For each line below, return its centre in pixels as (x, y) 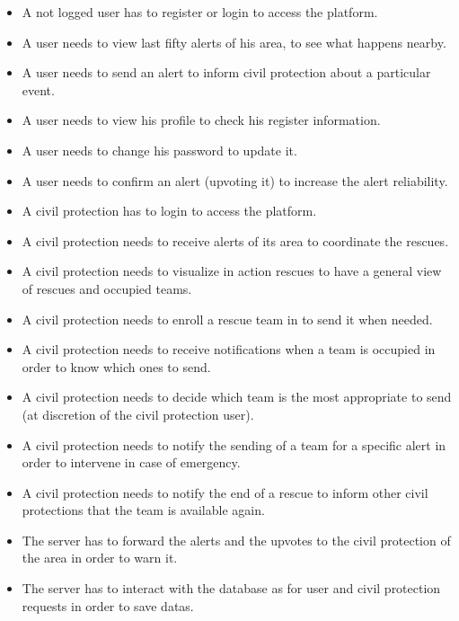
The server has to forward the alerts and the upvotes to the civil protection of (236, 540)
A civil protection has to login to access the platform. (169, 211)
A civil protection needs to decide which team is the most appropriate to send (237, 397)
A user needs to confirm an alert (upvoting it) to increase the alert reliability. (235, 180)
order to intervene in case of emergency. (131, 462)
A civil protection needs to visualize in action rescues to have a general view (232, 271)
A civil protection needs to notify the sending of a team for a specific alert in (234, 444)
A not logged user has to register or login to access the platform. (200, 12)
